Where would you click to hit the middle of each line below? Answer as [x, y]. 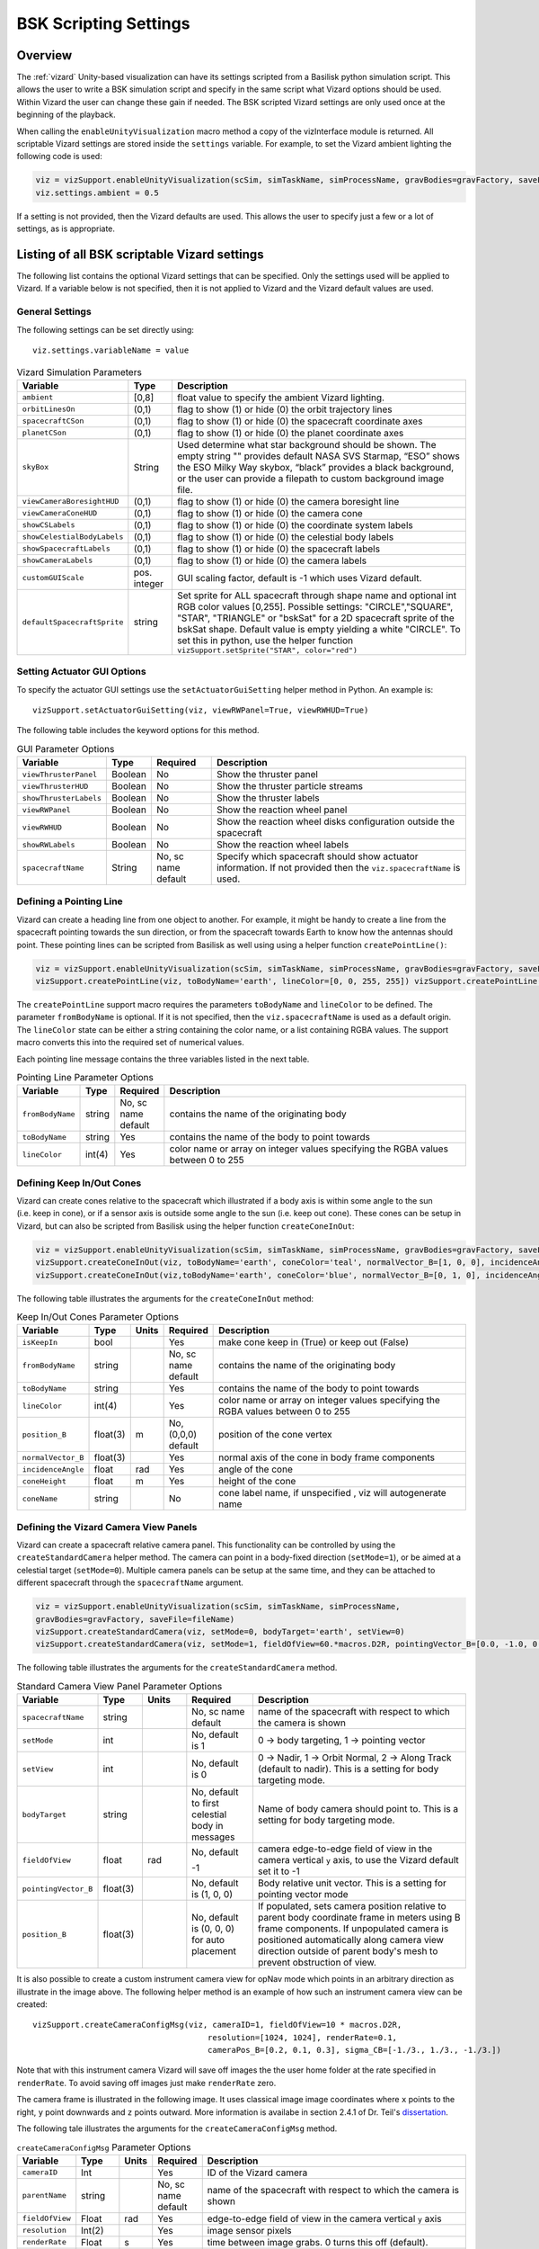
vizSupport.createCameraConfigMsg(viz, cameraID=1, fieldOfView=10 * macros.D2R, [217, 2025]
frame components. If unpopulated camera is [353, 1929]
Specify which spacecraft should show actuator [317, 856]
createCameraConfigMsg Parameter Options [104, 2147]
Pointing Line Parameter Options [85, 1078]
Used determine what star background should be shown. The [306, 444]
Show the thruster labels [268, 798]
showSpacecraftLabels [66, 549]
